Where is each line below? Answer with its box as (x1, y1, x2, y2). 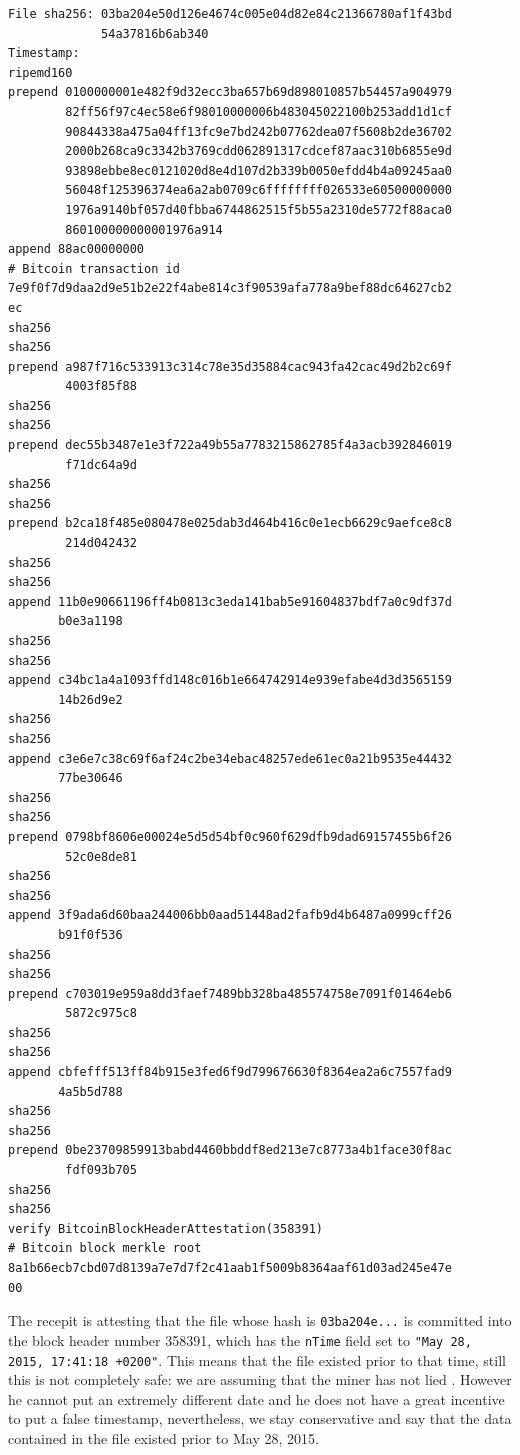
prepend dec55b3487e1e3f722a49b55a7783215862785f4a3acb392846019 (8, 438, 452, 453)
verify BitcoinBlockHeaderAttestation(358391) (8, 1221, 323, 1236)
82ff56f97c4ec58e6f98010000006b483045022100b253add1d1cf (65, 104, 452, 119)
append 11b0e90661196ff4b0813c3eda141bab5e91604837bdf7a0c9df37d (8, 594, 452, 609)
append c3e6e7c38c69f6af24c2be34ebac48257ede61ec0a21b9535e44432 (8, 751, 452, 766)
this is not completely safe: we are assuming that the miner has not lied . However (8, 1369, 512, 1390)
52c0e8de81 (65, 849, 137, 864)
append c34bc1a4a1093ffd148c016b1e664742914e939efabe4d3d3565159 (8, 673, 452, 688)
